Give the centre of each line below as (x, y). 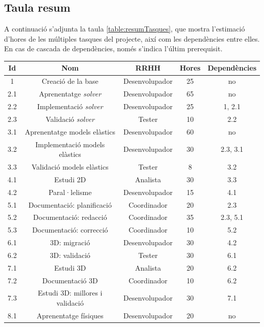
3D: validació (70, 255)
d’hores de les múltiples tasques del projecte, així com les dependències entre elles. (132, 38)
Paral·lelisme (70, 192)
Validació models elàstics (70, 166)
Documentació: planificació (70, 204)
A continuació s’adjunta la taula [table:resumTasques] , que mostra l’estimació (125, 29)
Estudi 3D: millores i (70, 293)
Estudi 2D (70, 179)
